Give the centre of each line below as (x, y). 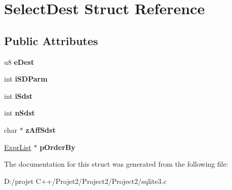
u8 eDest (19, 62)
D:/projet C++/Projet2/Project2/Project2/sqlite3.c (85, 181)
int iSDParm (26, 79)
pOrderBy (57, 147)
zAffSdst (41, 129)
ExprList (18, 147)
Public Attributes (51, 40)
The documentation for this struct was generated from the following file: (116, 164)
